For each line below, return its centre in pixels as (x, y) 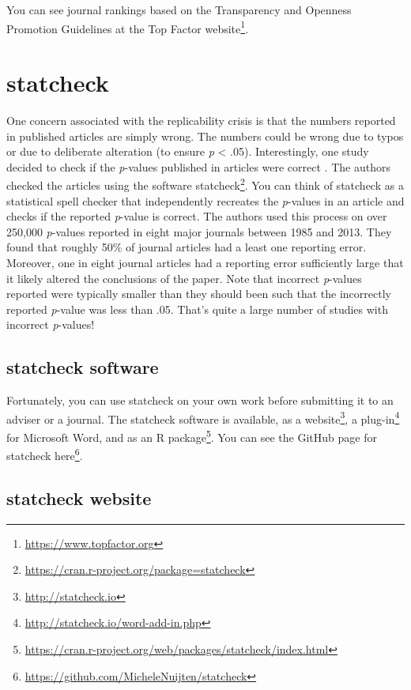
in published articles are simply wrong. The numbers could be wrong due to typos (205, 136)
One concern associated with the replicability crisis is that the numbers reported (201, 120)
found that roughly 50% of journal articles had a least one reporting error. (187, 247)
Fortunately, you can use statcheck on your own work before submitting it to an (200, 400)
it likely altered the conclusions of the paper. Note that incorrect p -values (184, 278)
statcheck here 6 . (45, 454)
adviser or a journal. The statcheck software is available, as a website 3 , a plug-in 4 (203, 417)
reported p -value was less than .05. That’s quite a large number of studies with (197, 309)
